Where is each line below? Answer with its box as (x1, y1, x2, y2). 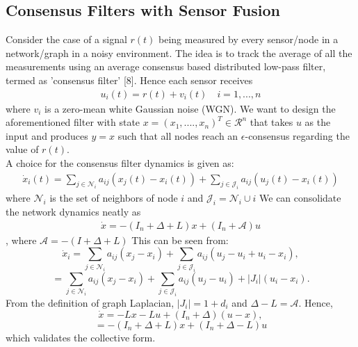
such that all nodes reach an (117, 128, 238, 143)
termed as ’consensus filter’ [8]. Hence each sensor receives (6, 72, 253, 87)
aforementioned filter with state (6, 115, 140, 129)
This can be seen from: (131, 232, 229, 247)
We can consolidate (259, 191, 341, 205)
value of (6, 142, 39, 156)
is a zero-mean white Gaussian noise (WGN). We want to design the (44, 101, 336, 115)
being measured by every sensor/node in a (158, 32, 339, 47)
